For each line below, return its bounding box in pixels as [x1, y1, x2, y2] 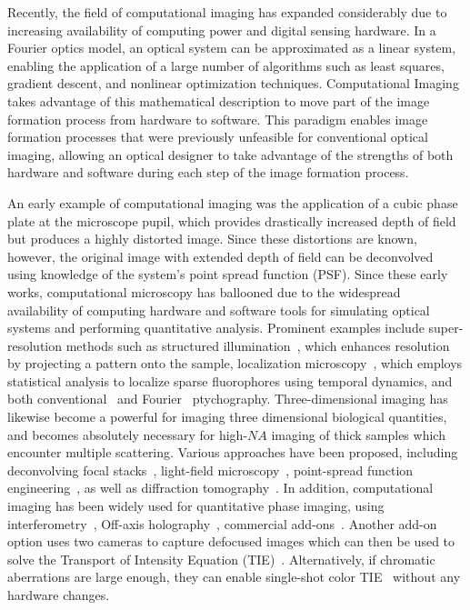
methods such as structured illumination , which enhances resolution [65, 335, 450, 355]
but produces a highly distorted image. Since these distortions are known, [7, 229, 417, 248]
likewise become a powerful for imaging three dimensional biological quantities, [7, 407, 447, 426]
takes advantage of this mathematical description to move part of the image [7, 91, 430, 110]
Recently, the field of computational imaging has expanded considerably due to [7, 3, 447, 21]
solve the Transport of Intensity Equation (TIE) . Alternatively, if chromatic [7, 549, 435, 568]
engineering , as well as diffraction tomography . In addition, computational [7, 478, 434, 497]
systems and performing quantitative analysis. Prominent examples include [7, 318, 425, 337]
